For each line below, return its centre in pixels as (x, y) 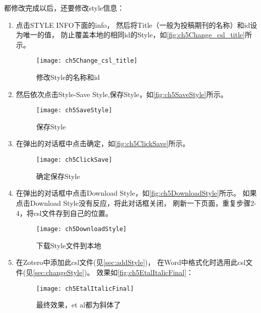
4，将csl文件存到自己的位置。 (64, 213)
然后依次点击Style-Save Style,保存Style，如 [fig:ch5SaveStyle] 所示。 (122, 94)
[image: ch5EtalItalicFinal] (85, 288)
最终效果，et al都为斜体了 (79, 305)
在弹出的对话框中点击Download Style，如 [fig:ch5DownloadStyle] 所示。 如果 (136, 193)
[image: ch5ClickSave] (74, 160)
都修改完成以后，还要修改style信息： (64, 8)
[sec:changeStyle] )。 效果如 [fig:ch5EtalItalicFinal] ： (113, 272)
